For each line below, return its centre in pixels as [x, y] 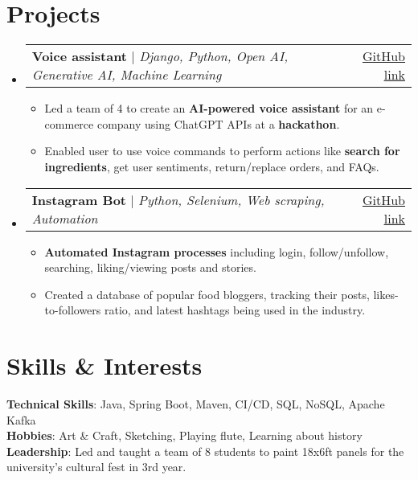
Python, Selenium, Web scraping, [232, 199]
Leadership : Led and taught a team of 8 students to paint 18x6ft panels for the [205, 451]
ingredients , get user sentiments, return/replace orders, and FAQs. [212, 166]
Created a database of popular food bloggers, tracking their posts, [207, 294]
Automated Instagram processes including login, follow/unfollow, [217, 251]
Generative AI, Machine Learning [127, 75]
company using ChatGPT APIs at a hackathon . [218, 123]
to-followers [73, 310]
